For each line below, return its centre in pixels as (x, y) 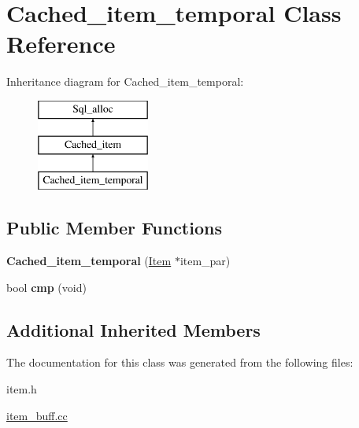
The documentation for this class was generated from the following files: (180, 362)
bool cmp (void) (46, 287)
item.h (22, 389)
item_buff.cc (37, 415)
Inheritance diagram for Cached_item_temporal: (125, 81)
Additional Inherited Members (133, 329)
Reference (61, 44)
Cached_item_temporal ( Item (89, 261)
